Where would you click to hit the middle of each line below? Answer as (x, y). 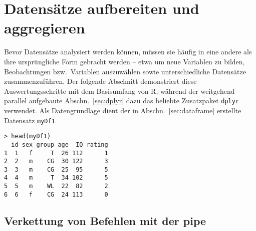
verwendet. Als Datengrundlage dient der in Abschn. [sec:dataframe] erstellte (123, 110)
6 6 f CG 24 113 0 (56, 194)
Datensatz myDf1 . (31, 120)
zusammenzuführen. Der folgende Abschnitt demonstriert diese (100, 81)
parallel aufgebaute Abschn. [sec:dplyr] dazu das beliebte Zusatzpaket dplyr (122, 101)
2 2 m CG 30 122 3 (56, 161)
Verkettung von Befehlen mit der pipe (105, 220)
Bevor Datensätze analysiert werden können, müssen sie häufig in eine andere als (128, 52)
